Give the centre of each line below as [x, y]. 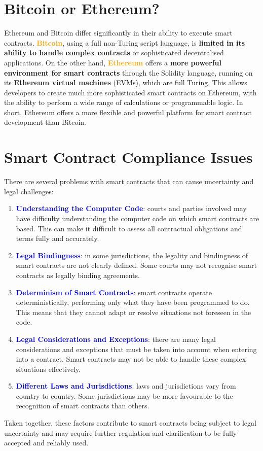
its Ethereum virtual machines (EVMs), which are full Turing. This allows [126, 82]
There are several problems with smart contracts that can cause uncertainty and [129, 181]
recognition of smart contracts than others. [83, 406]
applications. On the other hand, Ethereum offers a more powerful [113, 62]
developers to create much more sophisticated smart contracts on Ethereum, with [130, 92]
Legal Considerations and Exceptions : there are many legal [116, 339]
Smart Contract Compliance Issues [128, 157]
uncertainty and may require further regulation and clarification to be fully [121, 432]
